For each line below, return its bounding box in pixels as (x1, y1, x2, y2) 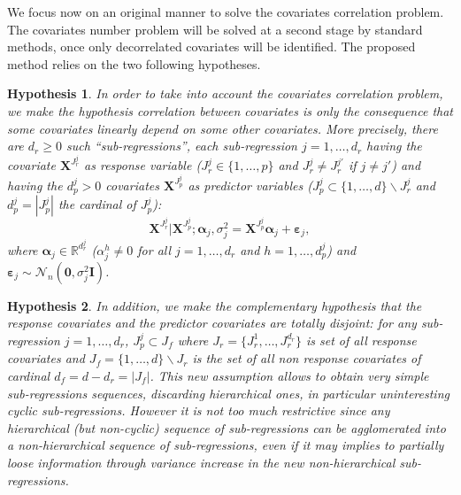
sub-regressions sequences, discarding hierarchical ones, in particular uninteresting (7, 383, 449, 402)
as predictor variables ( (188, 175, 312, 194)
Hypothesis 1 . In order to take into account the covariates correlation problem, (7, 84, 443, 103)
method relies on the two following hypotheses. (7, 54, 261, 73)
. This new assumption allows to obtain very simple (150, 366, 429, 384)
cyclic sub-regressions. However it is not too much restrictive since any (7, 401, 390, 420)
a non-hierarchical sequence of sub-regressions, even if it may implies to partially (7, 436, 444, 454)
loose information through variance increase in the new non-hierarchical (7, 452, 396, 471)
